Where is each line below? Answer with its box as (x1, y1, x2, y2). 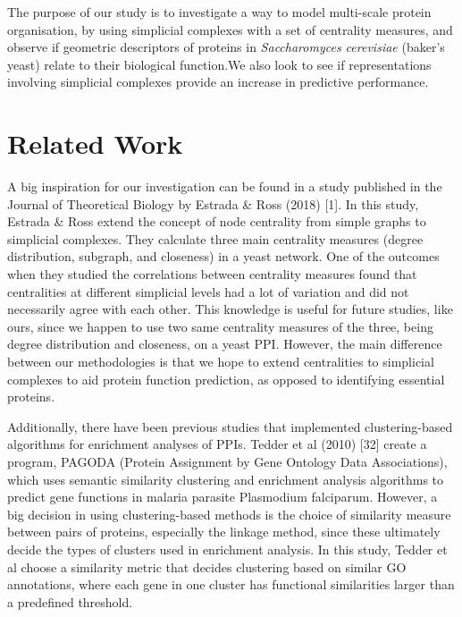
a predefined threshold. (7, 592, 133, 611)
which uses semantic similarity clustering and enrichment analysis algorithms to (7, 469, 444, 488)
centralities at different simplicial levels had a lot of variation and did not (7, 282, 409, 300)
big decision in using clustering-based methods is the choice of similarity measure (7, 504, 451, 523)
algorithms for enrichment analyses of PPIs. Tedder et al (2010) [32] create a (7, 435, 427, 453)
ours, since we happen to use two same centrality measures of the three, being (7, 317, 433, 335)
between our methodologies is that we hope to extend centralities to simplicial (7, 352, 434, 371)
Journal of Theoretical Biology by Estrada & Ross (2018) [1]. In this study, (7, 194, 419, 213)
